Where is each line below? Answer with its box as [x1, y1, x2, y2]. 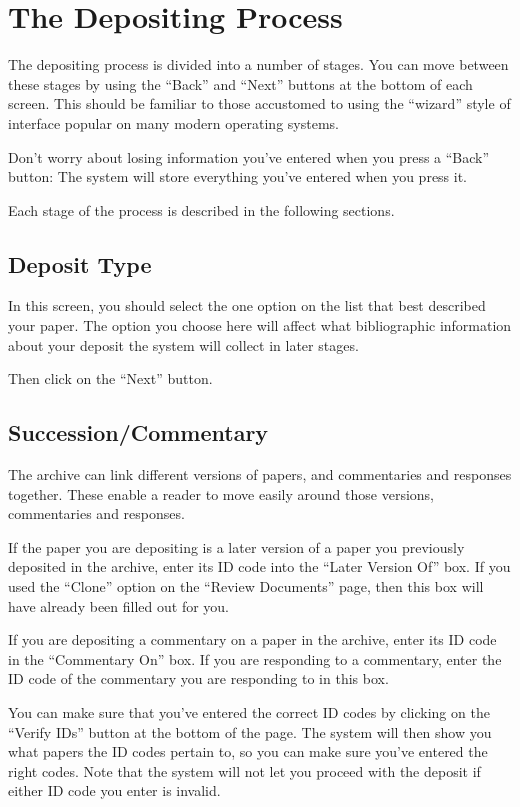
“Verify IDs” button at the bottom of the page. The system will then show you [8, 721, 492, 742]
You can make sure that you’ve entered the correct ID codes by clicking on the [8, 702, 490, 722]
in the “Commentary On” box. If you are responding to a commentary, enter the [8, 648, 502, 669]
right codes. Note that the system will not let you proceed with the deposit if [8, 760, 481, 781]
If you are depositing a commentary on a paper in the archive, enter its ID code [8, 629, 497, 650]
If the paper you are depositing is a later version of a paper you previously [8, 536, 465, 557]
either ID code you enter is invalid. [8, 780, 221, 801]
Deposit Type [8, 248, 152, 279]
